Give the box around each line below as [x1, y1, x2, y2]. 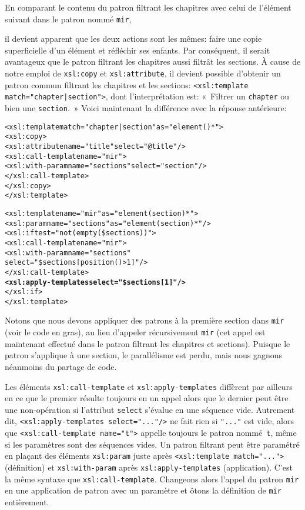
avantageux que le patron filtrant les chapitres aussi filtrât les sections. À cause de [5, 55, 301, 68]
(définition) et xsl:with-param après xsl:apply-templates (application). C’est [5, 461, 293, 474]
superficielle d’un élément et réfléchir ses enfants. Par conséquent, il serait [5, 44, 270, 56]
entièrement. [5, 496, 49, 508]
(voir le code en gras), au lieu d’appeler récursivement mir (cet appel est [5, 326, 266, 338]
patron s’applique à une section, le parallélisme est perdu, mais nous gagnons [5, 349, 282, 361]
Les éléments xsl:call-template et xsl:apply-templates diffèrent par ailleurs [5, 380, 293, 392]
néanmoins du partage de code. [5, 360, 117, 372]
